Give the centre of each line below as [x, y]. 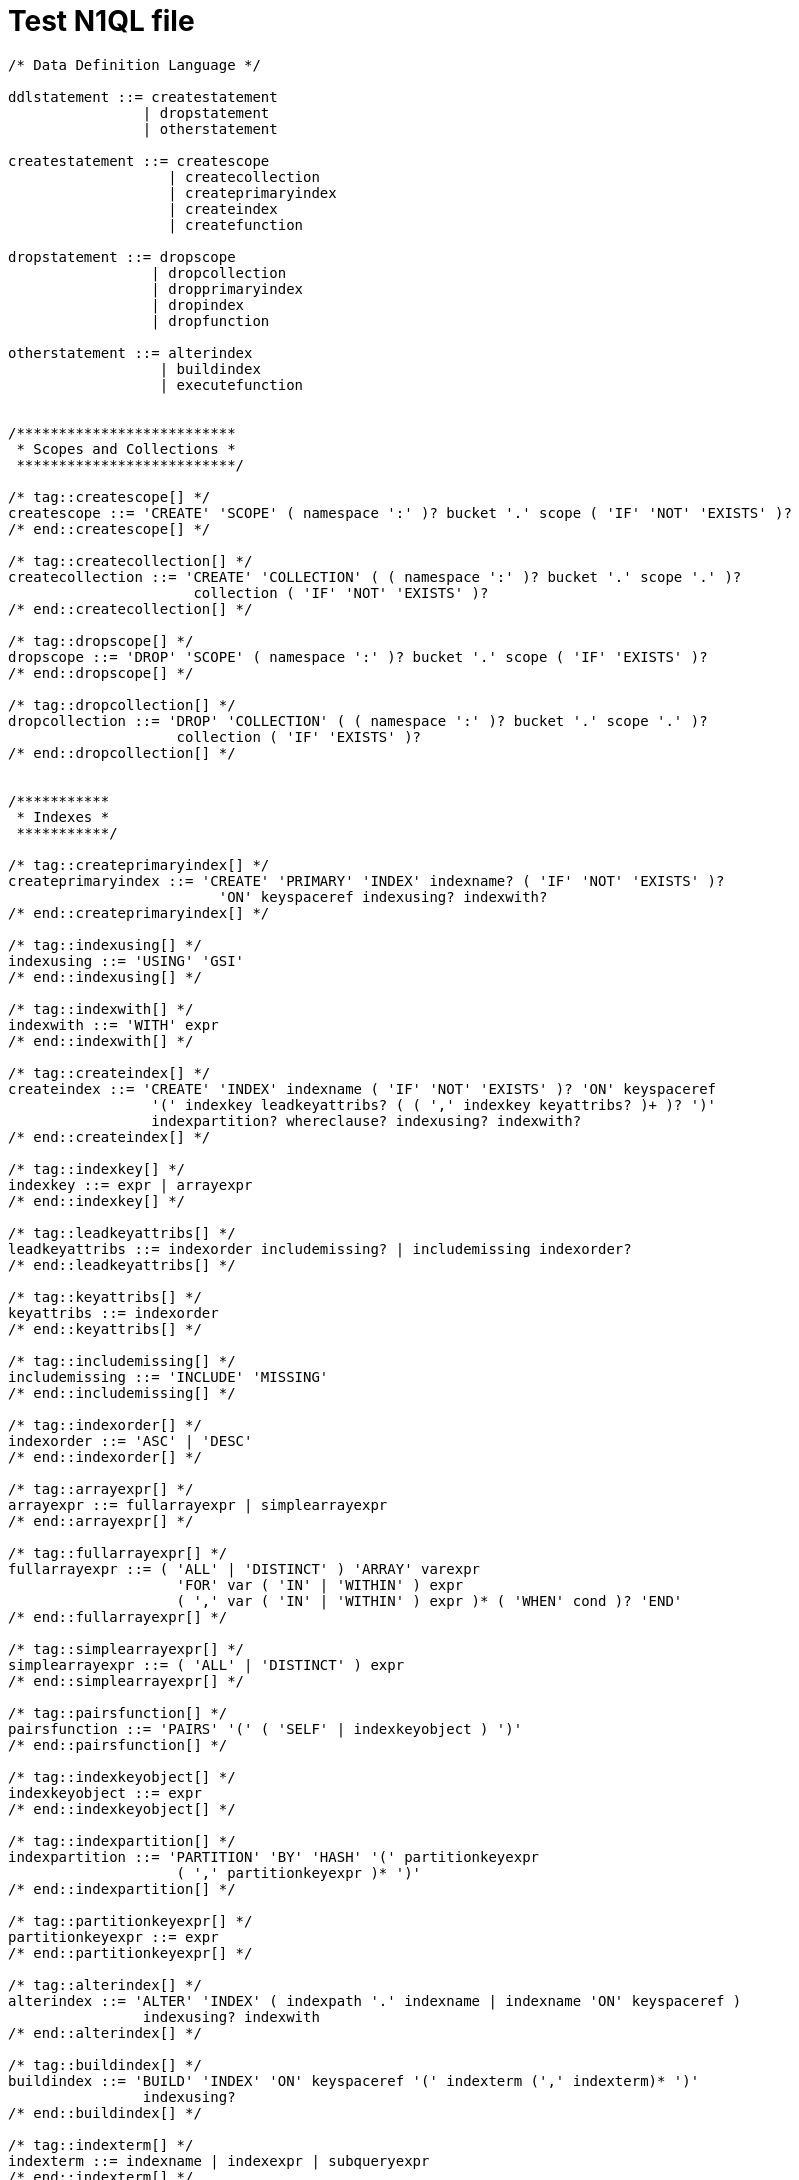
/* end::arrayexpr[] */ [101, 1520]
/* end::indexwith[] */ [101, 1040]
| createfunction [236, 224]
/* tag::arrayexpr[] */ [101, 1488]
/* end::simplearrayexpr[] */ [126, 1680]
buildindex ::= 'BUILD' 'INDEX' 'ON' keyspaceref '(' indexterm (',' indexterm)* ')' [354, 2080]
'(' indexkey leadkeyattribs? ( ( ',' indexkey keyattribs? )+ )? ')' [434, 1104]
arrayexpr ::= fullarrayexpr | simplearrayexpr [198, 1504]
